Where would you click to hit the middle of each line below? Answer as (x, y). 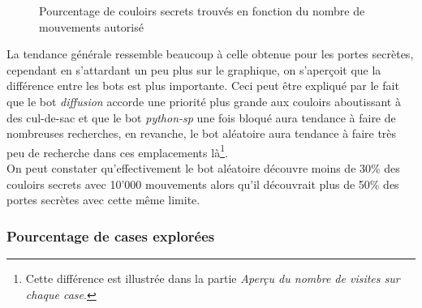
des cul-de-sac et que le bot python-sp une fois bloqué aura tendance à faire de (201, 117)
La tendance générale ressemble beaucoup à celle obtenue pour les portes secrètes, (210, 54)
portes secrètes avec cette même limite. (103, 200)
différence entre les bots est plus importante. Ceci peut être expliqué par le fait (203, 86)
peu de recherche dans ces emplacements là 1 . (117, 151)
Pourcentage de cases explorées (111, 235)
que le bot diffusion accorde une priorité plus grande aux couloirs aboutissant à (204, 101)
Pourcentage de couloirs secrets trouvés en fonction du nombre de (202, 11)
